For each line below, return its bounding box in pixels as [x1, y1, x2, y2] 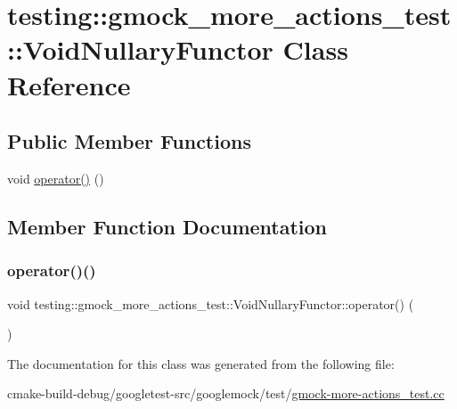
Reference [7, 66, 131, 102]
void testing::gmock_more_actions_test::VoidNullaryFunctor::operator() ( [7, 294, 414, 313]
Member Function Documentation [7, 212, 328, 240]
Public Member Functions [7, 127, 251, 155]
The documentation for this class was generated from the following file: [7, 354, 395, 372]
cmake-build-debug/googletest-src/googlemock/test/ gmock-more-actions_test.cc [7, 384, 445, 403]
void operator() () [7, 168, 104, 187]
